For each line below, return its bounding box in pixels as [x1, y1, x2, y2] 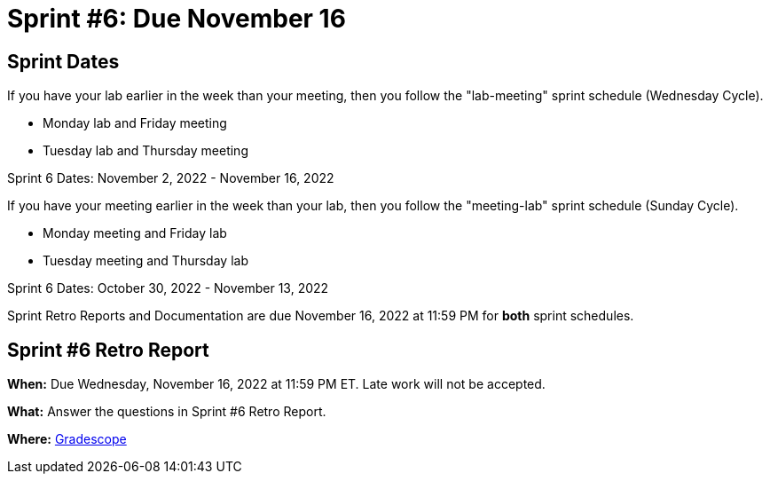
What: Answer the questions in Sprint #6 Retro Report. [7, 404, 326, 420]
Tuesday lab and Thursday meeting [43, 143, 248, 159]
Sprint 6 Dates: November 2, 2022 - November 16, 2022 [7, 170, 334, 186]
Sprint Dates [7, 50, 120, 73]
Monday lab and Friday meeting [43, 115, 227, 131]
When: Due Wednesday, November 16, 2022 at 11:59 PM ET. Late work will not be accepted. [7, 376, 546, 392]
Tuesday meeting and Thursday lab [43, 253, 248, 269]
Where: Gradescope [7, 431, 127, 447]
